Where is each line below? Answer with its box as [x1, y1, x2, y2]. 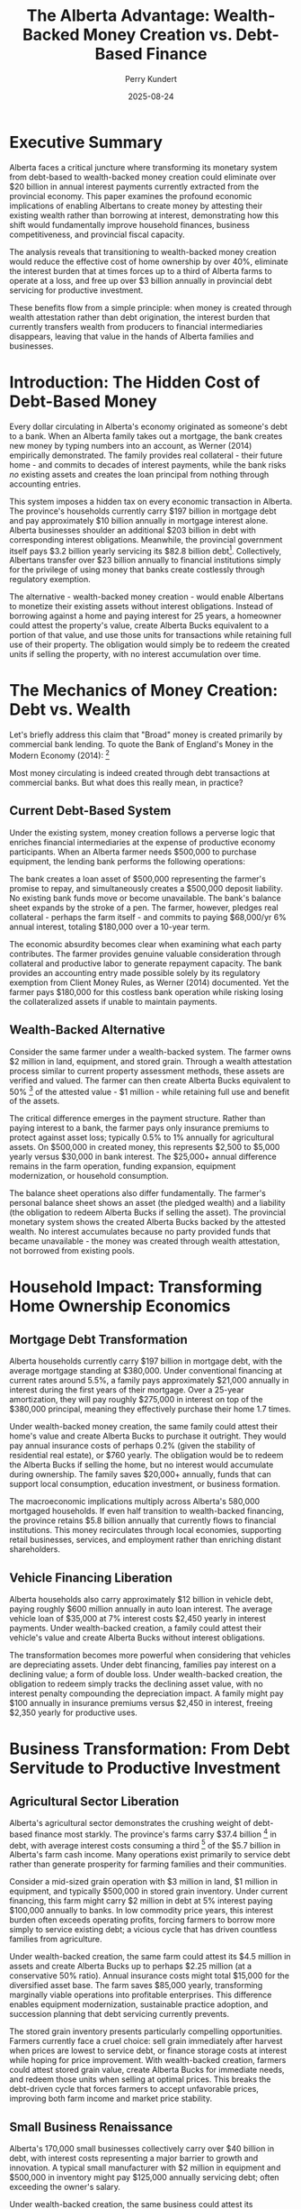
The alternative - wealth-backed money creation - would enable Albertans [9, 591, 285, 602]
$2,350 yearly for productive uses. [9, 1707, 137, 1718]
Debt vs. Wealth [9, 699, 131, 720]
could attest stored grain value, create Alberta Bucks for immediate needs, [9, 2065, 285, 2076]
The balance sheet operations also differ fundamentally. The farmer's [9, 1188, 267, 1199]
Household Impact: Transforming [9, 1277, 262, 1298]
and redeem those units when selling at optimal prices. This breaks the [9, 2074, 271, 2085]
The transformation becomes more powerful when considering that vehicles [9, 1649, 291, 1660]
